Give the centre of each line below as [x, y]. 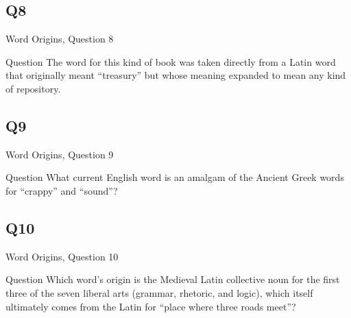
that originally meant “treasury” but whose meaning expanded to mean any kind [176, 75]
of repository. [33, 88]
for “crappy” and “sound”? [62, 190]
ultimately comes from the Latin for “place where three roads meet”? [151, 306]
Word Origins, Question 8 [60, 39]
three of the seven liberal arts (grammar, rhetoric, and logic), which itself [159, 292]
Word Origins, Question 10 [62, 256]
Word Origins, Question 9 [60, 154]
